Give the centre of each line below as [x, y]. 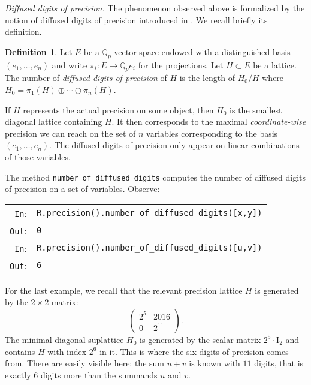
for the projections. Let [181, 64]
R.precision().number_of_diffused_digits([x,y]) [150, 213]
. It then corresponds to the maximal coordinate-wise [209, 121]
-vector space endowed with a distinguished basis [201, 51]
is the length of [207, 78]
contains [20, 351]
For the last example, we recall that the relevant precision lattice [124, 290]
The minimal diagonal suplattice [64, 339]
